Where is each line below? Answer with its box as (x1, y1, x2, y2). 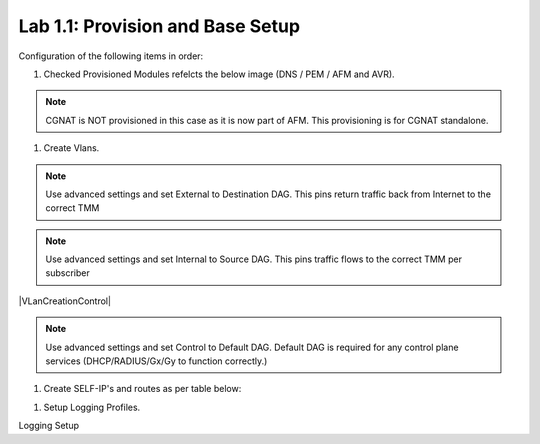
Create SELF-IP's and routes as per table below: (43, 383, 242, 395)
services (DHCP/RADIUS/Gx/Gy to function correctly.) (45, 355, 268, 367)
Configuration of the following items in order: (18, 50, 204, 62)
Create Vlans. (43, 142, 100, 154)
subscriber (45, 267, 90, 279)
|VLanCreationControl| (18, 295, 112, 307)
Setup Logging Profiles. (43, 401, 141, 413)
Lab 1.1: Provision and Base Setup (18, 15, 300, 37)
